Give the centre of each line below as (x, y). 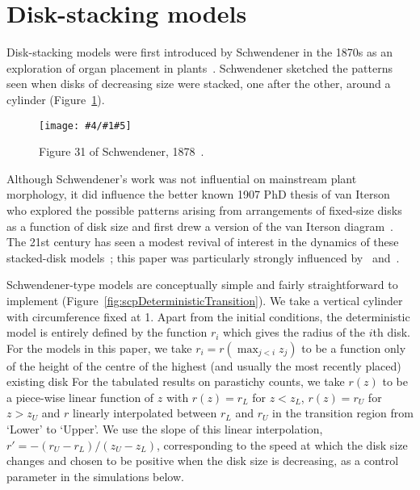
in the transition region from (343, 413)
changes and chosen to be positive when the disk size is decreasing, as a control (203, 461)
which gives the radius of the (294, 332)
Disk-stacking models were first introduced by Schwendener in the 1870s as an (199, 52)
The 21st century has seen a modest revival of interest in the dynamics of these (203, 242)
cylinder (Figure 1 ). (56, 99)
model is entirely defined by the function (107, 332)
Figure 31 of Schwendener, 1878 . (122, 151)
